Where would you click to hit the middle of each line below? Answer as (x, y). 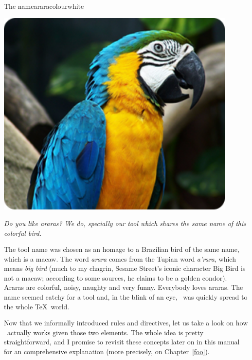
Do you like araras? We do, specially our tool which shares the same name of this (125, 223)
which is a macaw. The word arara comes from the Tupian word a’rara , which (120, 258)
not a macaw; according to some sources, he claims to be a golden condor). (116, 277)
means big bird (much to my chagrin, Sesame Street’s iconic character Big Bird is (125, 268)
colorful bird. (23, 233)
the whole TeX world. (37, 306)
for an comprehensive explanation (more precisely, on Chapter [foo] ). (107, 351)
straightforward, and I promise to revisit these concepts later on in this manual (122, 342)
